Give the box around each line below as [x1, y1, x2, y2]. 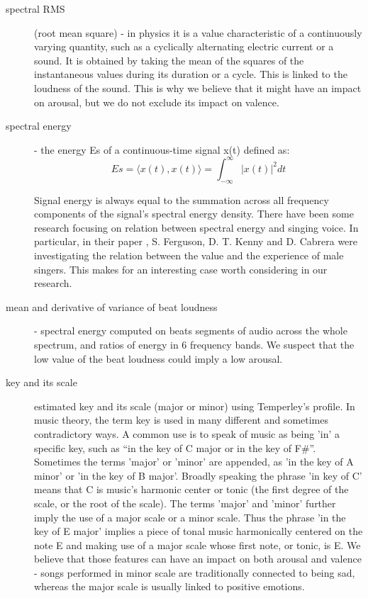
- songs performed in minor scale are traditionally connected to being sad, [34, 565, 355, 580]
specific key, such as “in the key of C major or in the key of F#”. [34, 440, 316, 455]
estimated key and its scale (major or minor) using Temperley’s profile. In [34, 398, 355, 413]
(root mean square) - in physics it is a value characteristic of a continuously [34, 25, 362, 40]
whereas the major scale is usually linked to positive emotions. [34, 579, 305, 594]
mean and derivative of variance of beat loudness [6, 299, 218, 314]
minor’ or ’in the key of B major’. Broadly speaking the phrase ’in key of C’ [34, 468, 362, 483]
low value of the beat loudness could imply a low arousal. [34, 351, 283, 366]
